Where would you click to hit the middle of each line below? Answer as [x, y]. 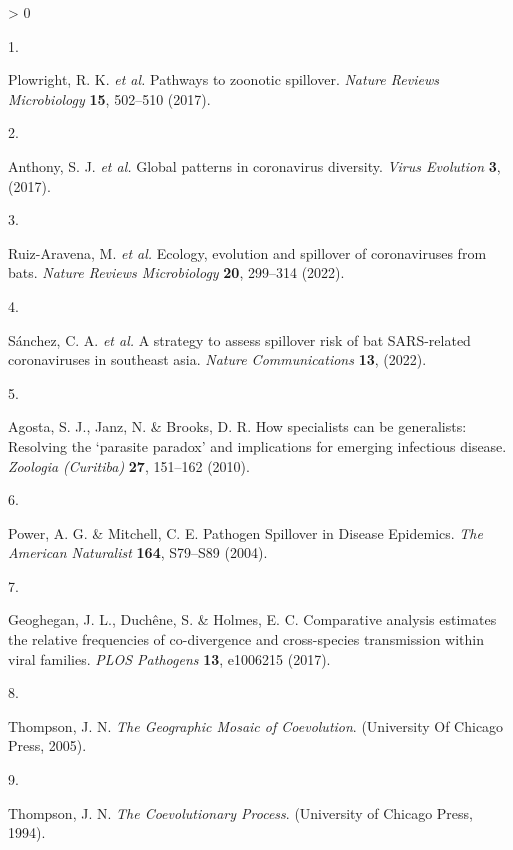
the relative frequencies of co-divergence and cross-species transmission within [246, 639]
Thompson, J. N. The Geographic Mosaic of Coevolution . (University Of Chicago [256, 725]
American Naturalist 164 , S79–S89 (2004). [138, 552]
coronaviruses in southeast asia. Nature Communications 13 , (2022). [217, 359]
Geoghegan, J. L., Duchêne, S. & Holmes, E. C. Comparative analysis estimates [252, 619]
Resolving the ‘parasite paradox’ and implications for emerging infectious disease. [257, 445]
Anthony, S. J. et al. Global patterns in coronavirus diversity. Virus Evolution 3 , [254, 165]
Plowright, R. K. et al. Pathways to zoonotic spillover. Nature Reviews [223, 79]
